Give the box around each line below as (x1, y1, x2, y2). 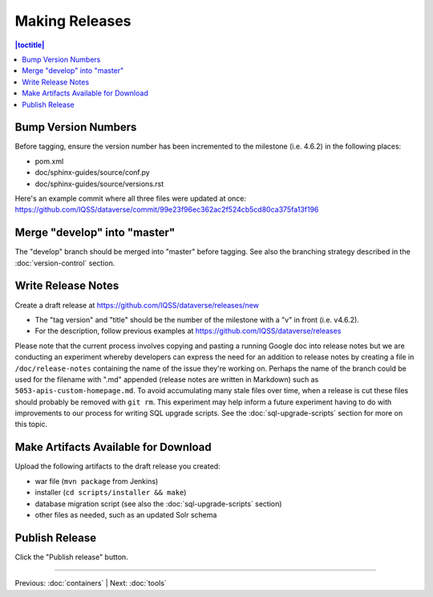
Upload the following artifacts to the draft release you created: (14, 461, 221, 471)
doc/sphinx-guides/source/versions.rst (34, 179, 164, 189)
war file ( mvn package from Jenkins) (34, 476, 159, 485)
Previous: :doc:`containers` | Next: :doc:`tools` (14, 579, 168, 588)
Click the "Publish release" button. (14, 552, 128, 562)
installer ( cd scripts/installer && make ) (34, 488, 187, 497)
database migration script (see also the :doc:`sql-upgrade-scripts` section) (34, 498, 282, 509)
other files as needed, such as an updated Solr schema (34, 510, 217, 519)
